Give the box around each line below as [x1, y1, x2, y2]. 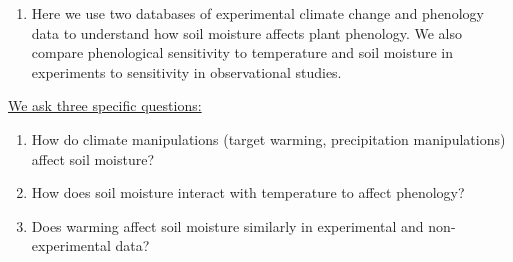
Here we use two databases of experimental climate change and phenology [31, 3, 484, 23]
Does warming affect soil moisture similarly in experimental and [31, 215, 424, 236]
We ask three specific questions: [8, 95, 202, 116]
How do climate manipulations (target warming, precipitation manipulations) [31, 128, 506, 149]
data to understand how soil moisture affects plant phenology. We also [31, 22, 462, 43]
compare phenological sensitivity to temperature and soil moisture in [31, 42, 454, 63]
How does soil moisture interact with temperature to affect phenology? [31, 182, 465, 203]
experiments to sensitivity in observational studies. [31, 61, 342, 82]
